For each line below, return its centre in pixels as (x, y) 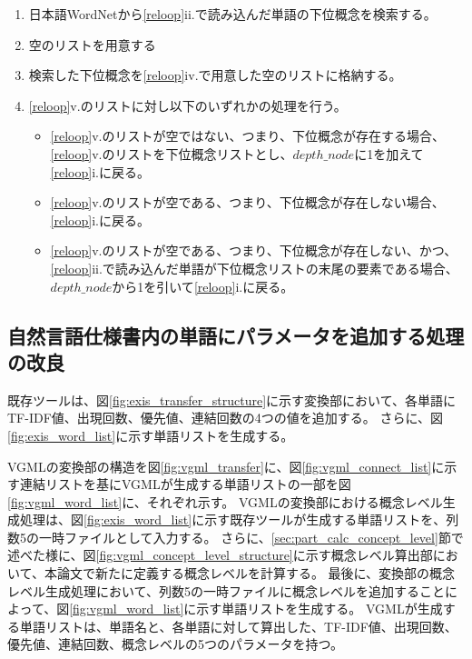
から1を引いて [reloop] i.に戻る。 (203, 286)
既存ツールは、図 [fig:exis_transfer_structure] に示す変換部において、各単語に (231, 399)
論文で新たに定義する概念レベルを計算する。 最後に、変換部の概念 (256, 573)
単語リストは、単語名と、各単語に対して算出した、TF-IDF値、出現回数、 (238, 626)
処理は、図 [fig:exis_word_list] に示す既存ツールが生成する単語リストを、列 (239, 519)
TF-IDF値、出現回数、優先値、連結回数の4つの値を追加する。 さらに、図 (226, 418)
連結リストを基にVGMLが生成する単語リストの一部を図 (185, 484)
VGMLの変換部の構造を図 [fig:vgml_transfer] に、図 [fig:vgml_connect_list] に (226, 466)
